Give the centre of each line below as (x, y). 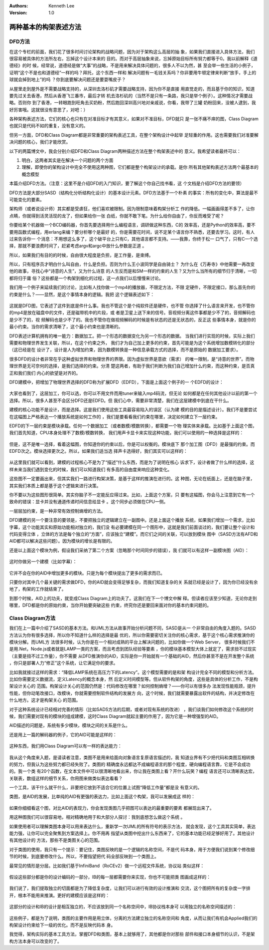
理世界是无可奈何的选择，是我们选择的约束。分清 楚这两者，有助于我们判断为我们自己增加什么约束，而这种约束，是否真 (132, 366)
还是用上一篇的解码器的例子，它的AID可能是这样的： (63, 734)
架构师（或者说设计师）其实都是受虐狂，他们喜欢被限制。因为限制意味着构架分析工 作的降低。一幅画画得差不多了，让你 (132, 209)
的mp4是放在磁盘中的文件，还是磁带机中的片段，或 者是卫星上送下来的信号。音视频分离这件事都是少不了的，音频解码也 (132, 313)
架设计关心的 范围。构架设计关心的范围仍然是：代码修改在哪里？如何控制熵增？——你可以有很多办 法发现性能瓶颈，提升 (133, 686)
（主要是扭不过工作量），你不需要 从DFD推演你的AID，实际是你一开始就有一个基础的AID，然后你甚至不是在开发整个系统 (132, 656)
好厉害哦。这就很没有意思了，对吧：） (49, 109)
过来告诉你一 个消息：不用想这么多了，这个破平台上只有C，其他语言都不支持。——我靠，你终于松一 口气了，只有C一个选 (134, 239)
